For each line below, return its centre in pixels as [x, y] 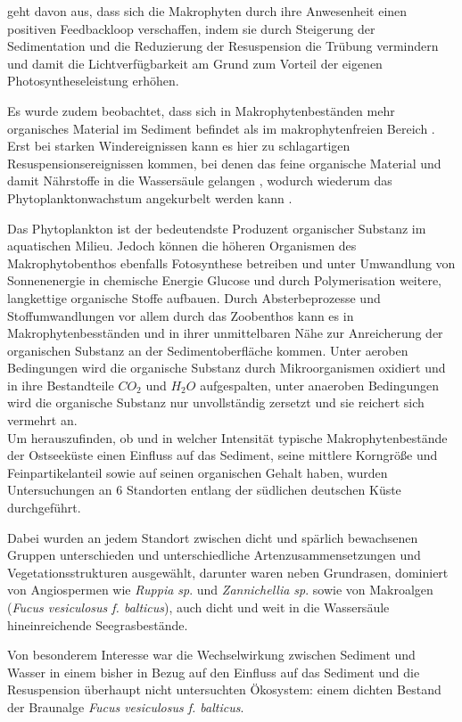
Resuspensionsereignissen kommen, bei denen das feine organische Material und [224, 163]
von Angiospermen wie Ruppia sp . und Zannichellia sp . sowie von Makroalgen [220, 590]
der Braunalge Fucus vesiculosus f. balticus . [126, 706]
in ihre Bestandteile [61, 385]
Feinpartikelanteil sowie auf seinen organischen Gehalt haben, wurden [198, 472]
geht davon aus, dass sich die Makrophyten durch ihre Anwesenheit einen [207, 11]
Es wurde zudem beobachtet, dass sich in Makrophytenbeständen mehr [201, 110]
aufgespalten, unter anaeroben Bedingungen [320, 385]
